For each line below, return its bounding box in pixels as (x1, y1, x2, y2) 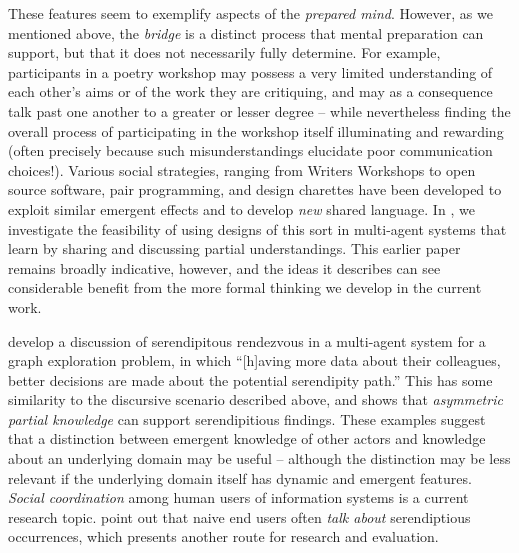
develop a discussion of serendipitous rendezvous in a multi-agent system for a (8, 330, 486, 351)
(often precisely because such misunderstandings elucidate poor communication (8, 140, 493, 161)
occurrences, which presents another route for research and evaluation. (8, 526, 439, 547)
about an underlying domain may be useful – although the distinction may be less (8, 448, 511, 469)
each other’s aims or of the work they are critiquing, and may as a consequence (8, 81, 493, 102)
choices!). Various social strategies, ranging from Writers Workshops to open (8, 159, 476, 180)
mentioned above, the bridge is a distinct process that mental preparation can (8, 22, 484, 43)
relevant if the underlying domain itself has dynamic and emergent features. (8, 467, 472, 488)
